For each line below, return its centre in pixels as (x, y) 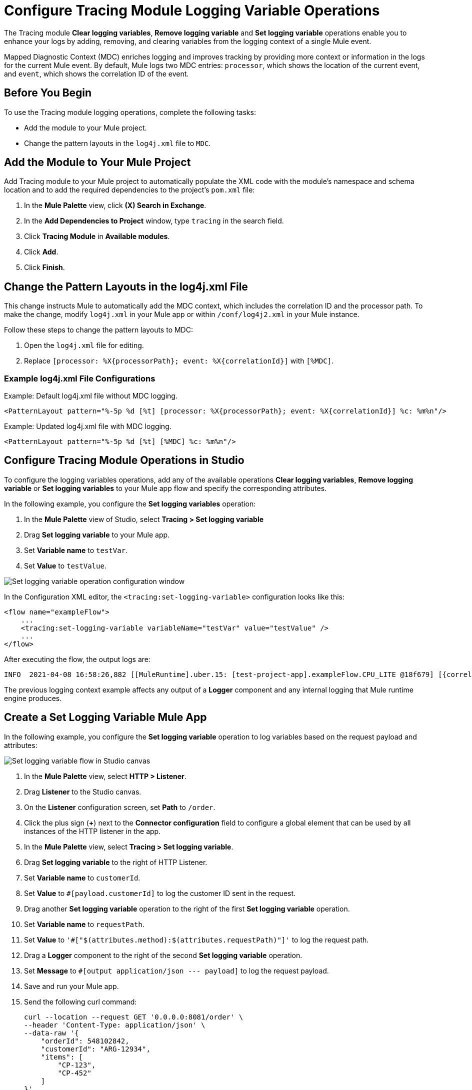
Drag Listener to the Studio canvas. (83, 791)
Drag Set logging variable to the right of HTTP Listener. (116, 862)
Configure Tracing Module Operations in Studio (124, 460)
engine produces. (33, 698)
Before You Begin (48, 93)
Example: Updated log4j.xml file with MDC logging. (88, 426)
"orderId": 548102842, (85, 1041)
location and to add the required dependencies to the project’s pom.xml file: (129, 190)
